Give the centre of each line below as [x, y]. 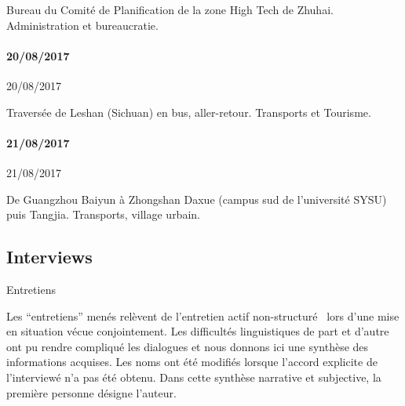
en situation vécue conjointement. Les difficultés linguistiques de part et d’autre [198, 331]
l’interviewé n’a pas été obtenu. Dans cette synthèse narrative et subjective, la [194, 377]
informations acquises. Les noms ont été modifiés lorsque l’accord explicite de [192, 362]
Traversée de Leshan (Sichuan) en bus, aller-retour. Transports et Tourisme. [189, 112]
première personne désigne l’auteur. [91, 392]
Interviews [49, 257]
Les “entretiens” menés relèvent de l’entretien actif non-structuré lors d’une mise [203, 315]
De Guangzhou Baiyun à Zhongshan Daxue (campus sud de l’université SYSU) [197, 199]
